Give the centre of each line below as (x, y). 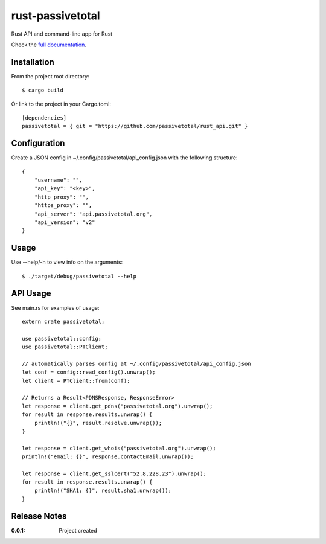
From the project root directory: (50, 76)
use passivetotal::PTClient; (65, 347)
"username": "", (58, 180)
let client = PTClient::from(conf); (76, 381)
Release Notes (39, 516)
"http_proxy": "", (62, 197)
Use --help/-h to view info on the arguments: (67, 262)
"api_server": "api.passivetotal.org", (93, 214)
